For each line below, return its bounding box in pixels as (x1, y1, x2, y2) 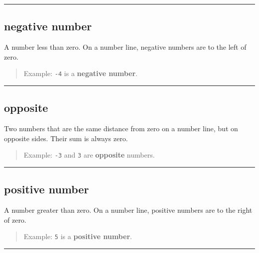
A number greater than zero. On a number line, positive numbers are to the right (4, 205, 253, 215)
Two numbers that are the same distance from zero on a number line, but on (4, 123, 238, 134)
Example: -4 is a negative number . (23, 68, 138, 79)
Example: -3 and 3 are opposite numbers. (23, 150, 155, 160)
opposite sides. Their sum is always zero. (4, 133, 128, 143)
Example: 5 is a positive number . (23, 231, 132, 242)
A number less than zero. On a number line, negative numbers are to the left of (4, 42, 247, 52)
